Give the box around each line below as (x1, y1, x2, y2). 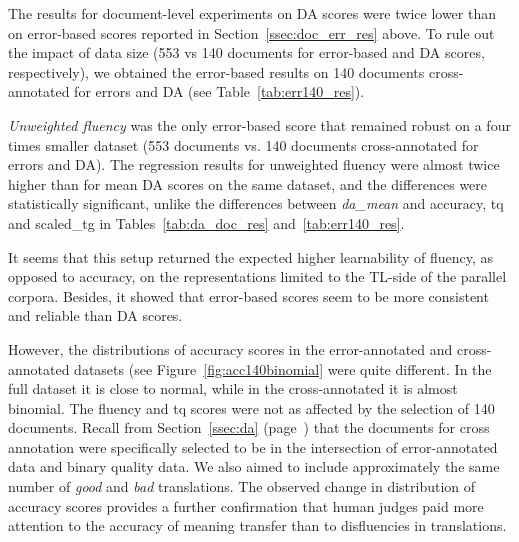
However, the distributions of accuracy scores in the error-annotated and (8, 338, 453, 359)
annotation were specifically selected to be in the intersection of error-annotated (8, 436, 498, 457)
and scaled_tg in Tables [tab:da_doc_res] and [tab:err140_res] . (8, 212, 405, 233)
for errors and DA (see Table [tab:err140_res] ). (74, 81, 365, 102)
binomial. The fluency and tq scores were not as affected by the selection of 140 (8, 397, 495, 418)
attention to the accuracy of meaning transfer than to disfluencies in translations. (8, 515, 507, 536)
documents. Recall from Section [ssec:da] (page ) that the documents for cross (8, 417, 490, 438)
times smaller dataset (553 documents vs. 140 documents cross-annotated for (8, 134, 479, 155)
